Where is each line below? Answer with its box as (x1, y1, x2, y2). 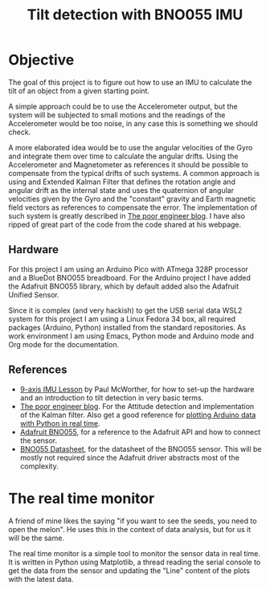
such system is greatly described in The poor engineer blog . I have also (8, 211, 245, 220)
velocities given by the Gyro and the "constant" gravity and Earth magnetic (8, 194, 256, 203)
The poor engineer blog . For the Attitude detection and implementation (19, 401, 255, 411)
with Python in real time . (19, 418, 100, 428)
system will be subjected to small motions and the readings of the (8, 110, 226, 120)
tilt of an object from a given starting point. (8, 86, 150, 96)
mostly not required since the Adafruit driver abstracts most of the (19, 453, 239, 462)
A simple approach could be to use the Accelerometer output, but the (8, 101, 239, 111)
